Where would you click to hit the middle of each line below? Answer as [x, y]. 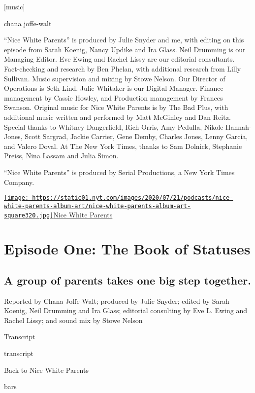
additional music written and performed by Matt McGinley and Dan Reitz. [117, 117]
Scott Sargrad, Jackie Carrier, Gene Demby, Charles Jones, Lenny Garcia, [136, 136]
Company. [19, 182]
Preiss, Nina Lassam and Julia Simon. [61, 156]
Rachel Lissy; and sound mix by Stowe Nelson [73, 320]
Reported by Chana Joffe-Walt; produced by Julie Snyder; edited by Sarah [117, 301]
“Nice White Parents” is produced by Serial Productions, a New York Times [119, 172]
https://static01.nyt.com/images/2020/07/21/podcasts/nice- [133, 198]
